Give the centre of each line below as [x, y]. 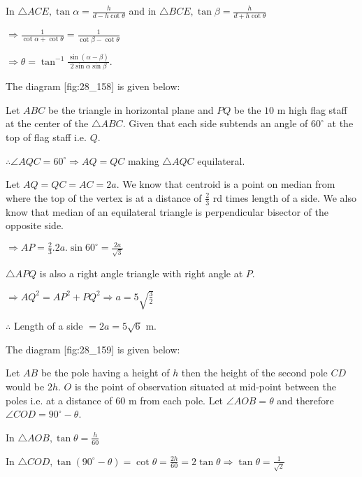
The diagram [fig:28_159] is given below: [93, 349]
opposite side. [35, 225]
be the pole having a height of [105, 373]
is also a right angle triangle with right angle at [141, 273]
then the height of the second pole [254, 373]
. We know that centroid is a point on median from [226, 184]
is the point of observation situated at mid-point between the [205, 386]
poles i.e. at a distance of [59, 400]
